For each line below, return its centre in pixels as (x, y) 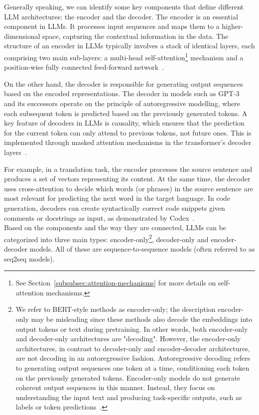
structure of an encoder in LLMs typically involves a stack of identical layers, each (129, 46)
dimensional (22, 36)
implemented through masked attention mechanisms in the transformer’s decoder (128, 142)
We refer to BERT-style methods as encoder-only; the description (116, 309)
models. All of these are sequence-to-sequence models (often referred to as (142, 248)
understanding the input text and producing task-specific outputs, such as (129, 397)
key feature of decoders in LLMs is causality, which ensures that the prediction (124, 123)
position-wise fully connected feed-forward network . (84, 67)
